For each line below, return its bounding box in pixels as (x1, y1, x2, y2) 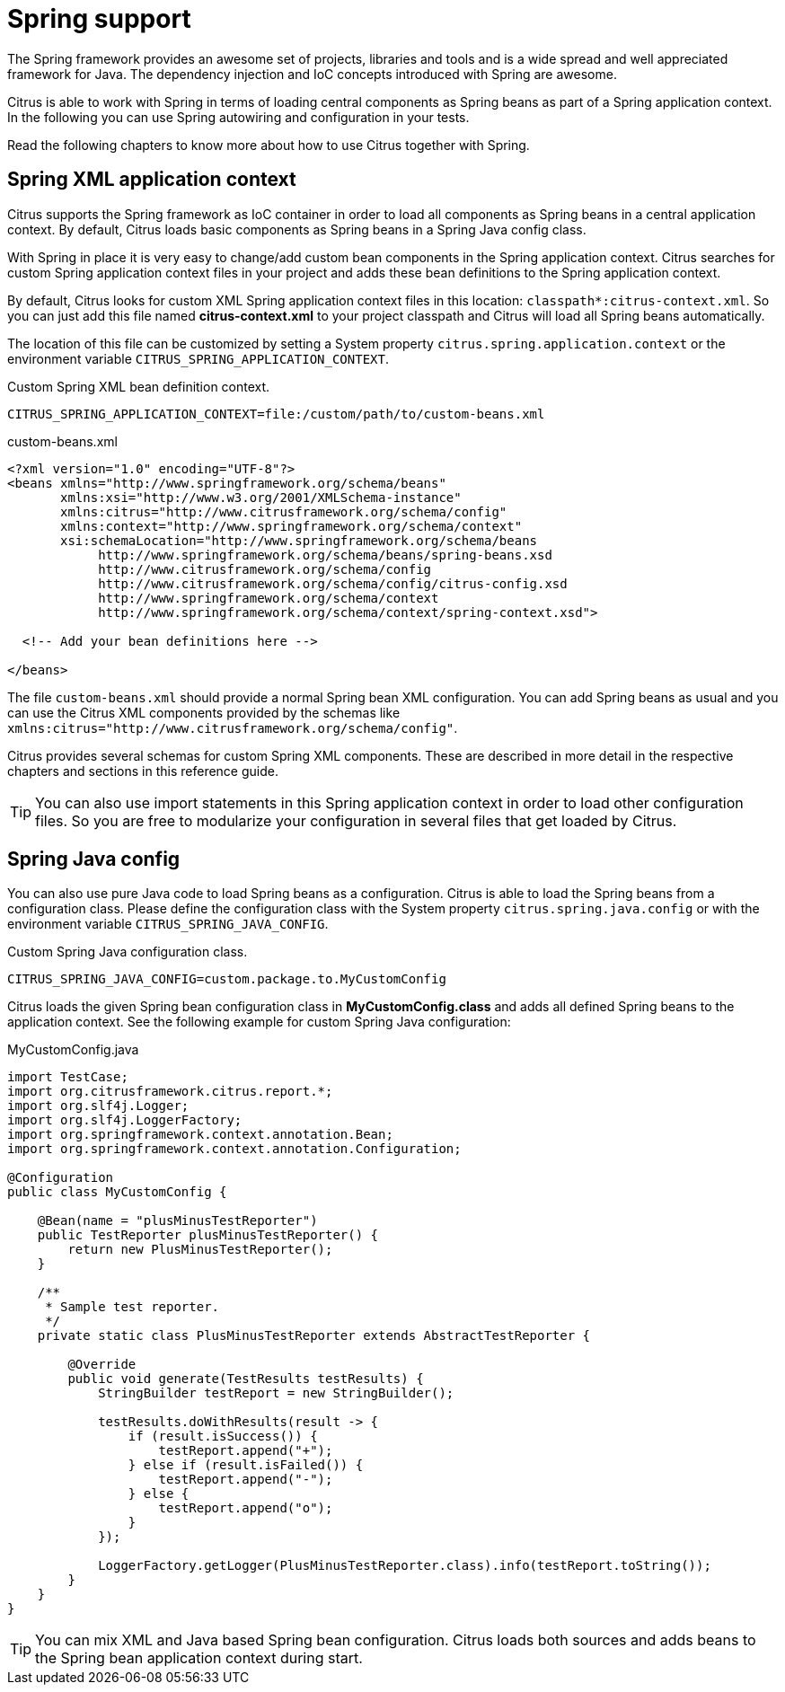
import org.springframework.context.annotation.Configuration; (7, 1141, 462, 1157)
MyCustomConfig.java (7, 1042, 139, 1058)
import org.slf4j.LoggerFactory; (7, 1113, 243, 1128)
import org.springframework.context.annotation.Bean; (7, 1127, 393, 1142)
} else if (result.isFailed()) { (128, 1458, 364, 1473)
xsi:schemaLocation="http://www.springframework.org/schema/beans (60, 533, 538, 548)
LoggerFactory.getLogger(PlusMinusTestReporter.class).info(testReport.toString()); (98, 1558, 711, 1573)
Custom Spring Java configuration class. (7, 944, 248, 960)
